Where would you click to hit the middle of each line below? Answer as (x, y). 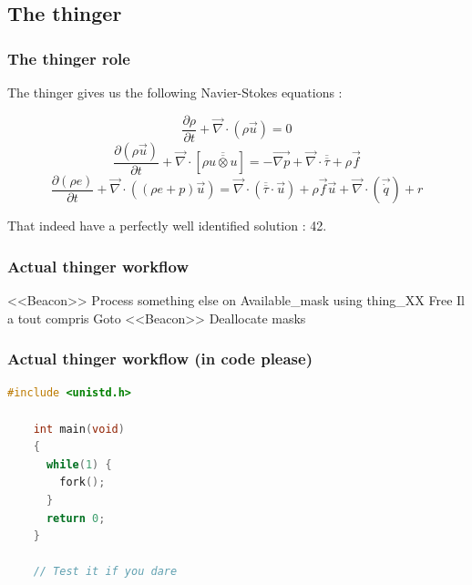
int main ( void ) (79, 429)
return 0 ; (76, 518)
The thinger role (69, 58)
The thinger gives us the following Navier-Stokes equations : (175, 92)
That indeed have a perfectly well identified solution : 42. (167, 226)
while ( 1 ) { (79, 464)
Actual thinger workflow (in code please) (160, 359)
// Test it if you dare (105, 572)
